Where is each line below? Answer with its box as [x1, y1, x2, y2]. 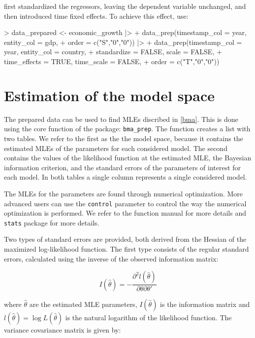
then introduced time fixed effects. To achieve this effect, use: [4, 10, 189, 21]
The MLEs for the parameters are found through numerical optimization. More [4, 188, 243, 198]
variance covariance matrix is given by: [4, 324, 121, 335]
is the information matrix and [160, 299, 250, 309]
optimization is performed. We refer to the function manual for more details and [4, 208, 246, 218]
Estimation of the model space [4, 85, 215, 105]
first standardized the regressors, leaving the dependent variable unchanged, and [4, 1, 246, 11]
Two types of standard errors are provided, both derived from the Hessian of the [4, 234, 247, 244]
